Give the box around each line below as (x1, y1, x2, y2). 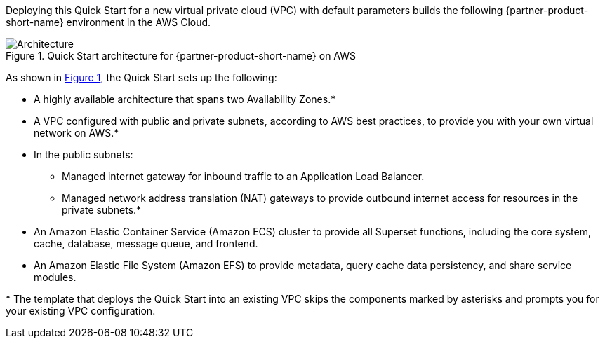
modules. (34, 271, 77, 283)
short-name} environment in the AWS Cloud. (6, 16, 211, 28)
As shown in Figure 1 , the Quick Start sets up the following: (6, 71, 277, 83)
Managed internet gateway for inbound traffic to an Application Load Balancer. (62, 170, 425, 182)
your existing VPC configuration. (6, 305, 156, 317)
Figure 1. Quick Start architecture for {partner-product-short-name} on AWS (6, 50, 357, 62)
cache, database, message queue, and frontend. (34, 238, 258, 249)
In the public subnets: (34, 149, 133, 160)
